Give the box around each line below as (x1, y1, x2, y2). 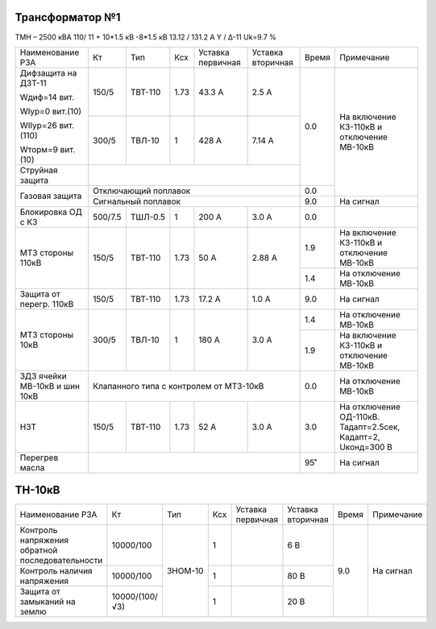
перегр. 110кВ (19, 298, 74, 309)
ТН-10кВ (15, 483, 60, 497)
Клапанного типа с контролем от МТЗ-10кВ (93, 380, 264, 391)
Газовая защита (19, 190, 82, 201)
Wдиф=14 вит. (19, 91, 75, 102)
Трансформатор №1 (15, 10, 121, 24)
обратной (19, 544, 58, 556)
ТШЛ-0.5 (130, 211, 165, 222)
